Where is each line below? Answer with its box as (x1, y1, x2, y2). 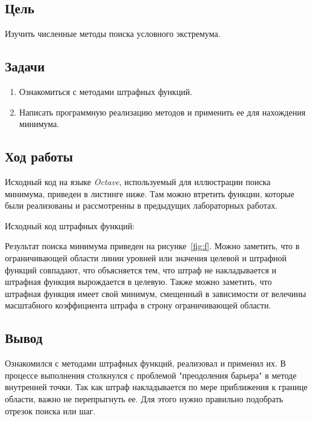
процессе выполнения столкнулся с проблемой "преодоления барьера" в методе (5, 368, 297, 381)
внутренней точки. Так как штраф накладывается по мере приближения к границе (5, 380, 308, 393)
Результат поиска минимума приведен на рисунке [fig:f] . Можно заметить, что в (5, 240, 300, 252)
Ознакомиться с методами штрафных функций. (19, 85, 193, 97)
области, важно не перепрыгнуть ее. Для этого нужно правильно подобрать (5, 392, 284, 405)
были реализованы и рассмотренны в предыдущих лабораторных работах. (5, 199, 278, 212)
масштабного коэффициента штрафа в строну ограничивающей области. (5, 299, 271, 312)
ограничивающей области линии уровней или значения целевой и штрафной (5, 251, 287, 264)
